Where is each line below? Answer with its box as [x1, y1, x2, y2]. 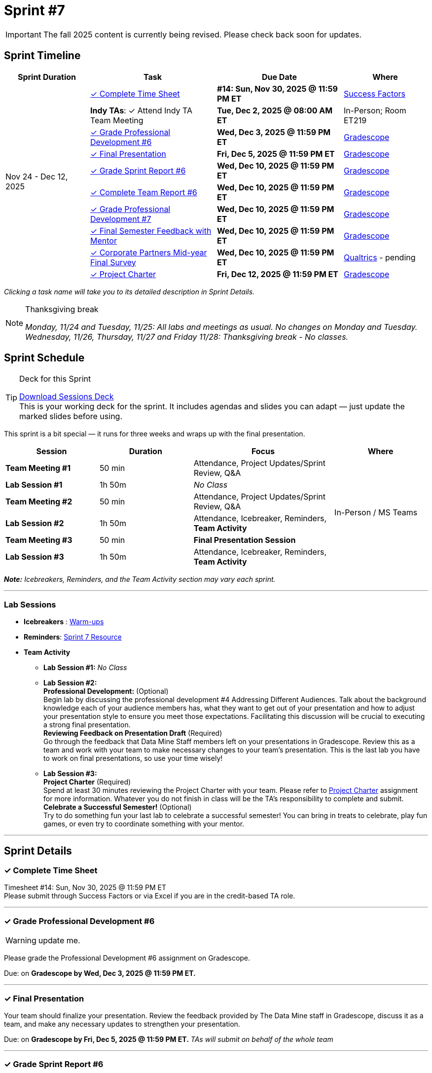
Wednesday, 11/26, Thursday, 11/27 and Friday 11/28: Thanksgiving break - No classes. [25, 331, 349, 342]
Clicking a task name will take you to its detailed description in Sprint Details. [4, 287, 255, 296]
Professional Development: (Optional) [43, 687, 169, 696]
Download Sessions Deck [19, 392, 114, 402]
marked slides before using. [19, 411, 122, 422]
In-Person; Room [344, 105, 406, 115]
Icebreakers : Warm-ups [24, 617, 104, 626]
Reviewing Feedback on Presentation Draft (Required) [43, 729, 222, 738]
